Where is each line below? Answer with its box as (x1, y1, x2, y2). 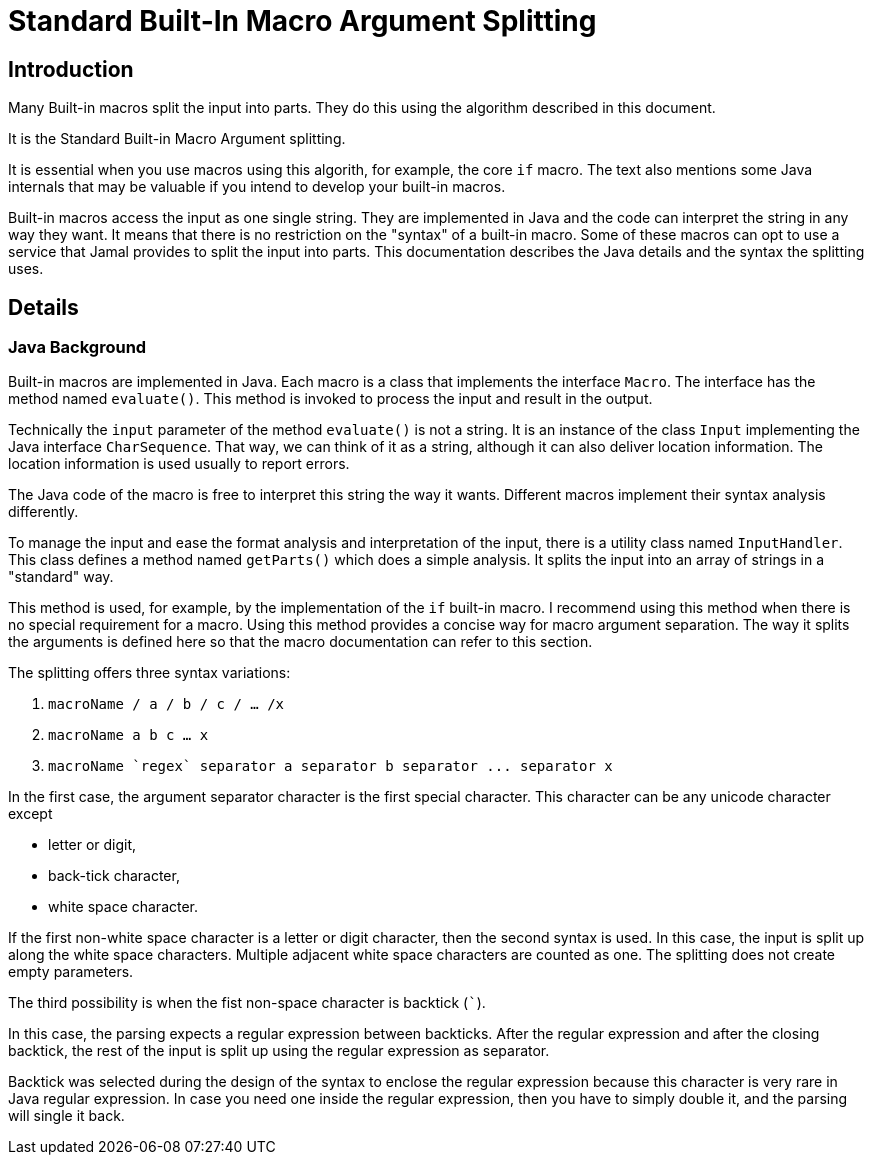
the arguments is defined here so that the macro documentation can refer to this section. (8, 633, 593, 651)
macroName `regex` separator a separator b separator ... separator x (48, 758, 613, 775)
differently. (8, 503, 79, 521)
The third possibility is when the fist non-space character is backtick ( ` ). (8, 994, 486, 1012)
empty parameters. (8, 963, 134, 981)
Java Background (8, 337, 147, 358)
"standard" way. (8, 568, 114, 586)
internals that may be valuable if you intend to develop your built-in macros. (8, 178, 506, 196)
